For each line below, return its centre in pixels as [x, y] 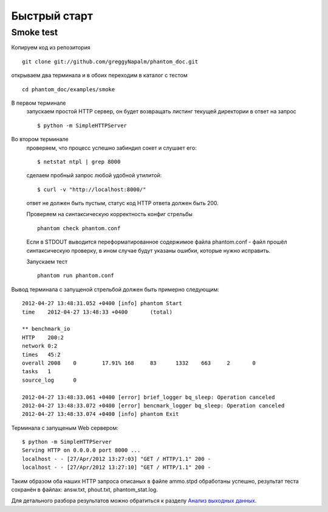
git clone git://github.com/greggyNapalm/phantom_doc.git [110, 61]
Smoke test [35, 32]
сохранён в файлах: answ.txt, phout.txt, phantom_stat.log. [84, 489]
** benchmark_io [46, 329]
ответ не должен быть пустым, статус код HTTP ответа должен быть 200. [122, 203]
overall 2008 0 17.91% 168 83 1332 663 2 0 [139, 363]
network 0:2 [40, 346]
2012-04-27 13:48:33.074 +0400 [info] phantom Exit [101, 414]
